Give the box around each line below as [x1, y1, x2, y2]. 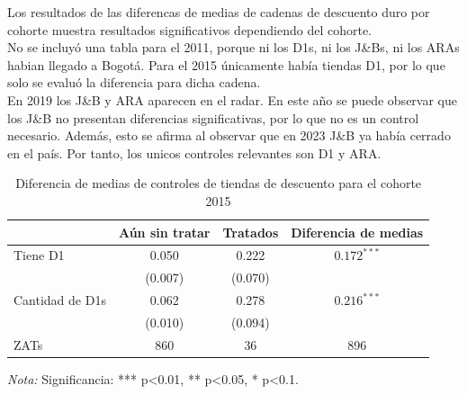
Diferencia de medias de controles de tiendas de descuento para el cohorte [15, 174, 422, 193]
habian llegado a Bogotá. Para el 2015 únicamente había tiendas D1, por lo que [7, 55, 445, 74]
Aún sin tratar [118, 222, 211, 241]
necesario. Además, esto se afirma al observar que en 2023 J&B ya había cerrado [7, 126, 451, 145]
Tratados [222, 222, 279, 241]
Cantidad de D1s [13, 291, 106, 309]
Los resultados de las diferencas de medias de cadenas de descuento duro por [7, 3, 430, 21]
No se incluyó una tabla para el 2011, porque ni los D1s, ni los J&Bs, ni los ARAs [7, 38, 460, 57]
